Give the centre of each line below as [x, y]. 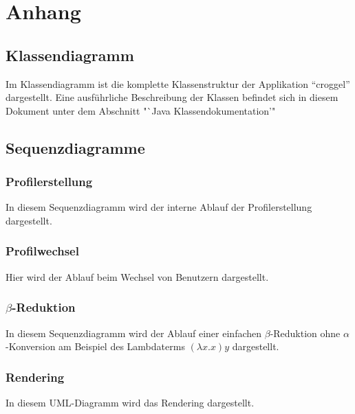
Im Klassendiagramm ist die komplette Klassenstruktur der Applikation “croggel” [178, 83]
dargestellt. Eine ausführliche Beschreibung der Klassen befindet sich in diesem [172, 97]
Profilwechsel [42, 251]
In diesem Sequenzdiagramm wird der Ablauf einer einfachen [134, 333]
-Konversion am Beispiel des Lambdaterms [95, 346]
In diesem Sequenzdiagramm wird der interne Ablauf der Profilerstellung [159, 207]
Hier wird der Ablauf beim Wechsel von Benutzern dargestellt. [137, 276]
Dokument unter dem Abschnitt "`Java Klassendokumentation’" [141, 110]
